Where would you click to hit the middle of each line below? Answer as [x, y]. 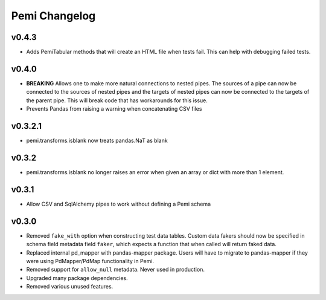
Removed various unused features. [70, 287]
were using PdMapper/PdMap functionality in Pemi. [90, 261]
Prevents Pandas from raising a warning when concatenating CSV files [114, 109]
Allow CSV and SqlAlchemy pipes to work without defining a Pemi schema [119, 204]
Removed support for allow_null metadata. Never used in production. [116, 270]
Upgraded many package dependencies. [77, 278]
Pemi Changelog [53, 16]
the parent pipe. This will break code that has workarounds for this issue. [117, 100]
